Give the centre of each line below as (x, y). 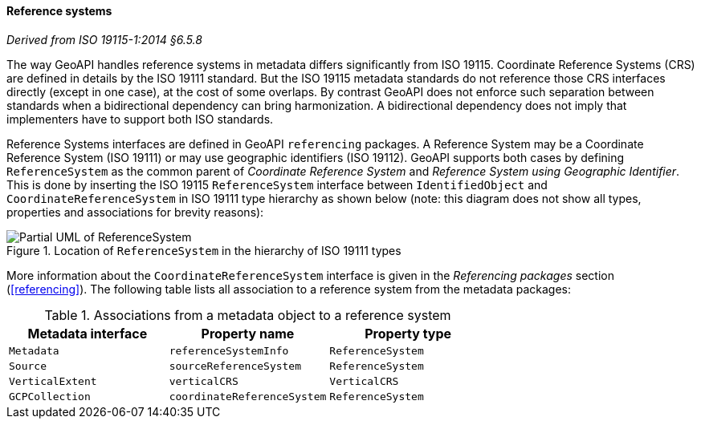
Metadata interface (88, 333)
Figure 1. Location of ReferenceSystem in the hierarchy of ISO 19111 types (204, 250)
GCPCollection (50, 396)
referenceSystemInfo (229, 350)
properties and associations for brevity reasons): (135, 212)
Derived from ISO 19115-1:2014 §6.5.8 (104, 39)
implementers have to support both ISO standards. (140, 119)
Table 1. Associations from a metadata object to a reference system (248, 315)
